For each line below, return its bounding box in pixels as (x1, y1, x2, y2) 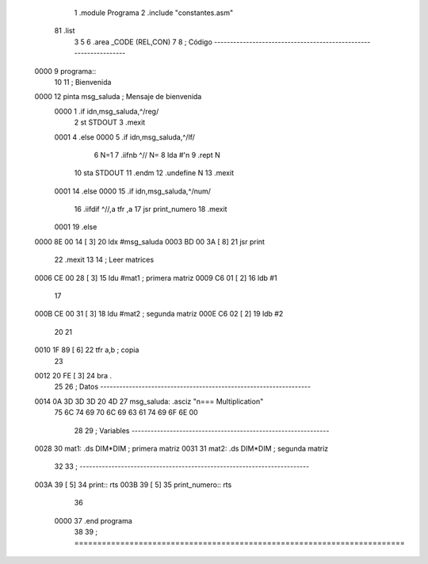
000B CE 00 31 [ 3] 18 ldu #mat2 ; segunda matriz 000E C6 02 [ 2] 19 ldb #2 (34, 309, 284, 319)
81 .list (54, 26, 75, 36)
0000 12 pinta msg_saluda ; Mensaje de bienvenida (34, 92, 202, 102)
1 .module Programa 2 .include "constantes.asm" (74, 8, 234, 17)
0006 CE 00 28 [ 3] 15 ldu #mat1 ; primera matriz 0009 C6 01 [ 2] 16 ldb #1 (34, 273, 277, 282)
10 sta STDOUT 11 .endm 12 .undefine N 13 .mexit (74, 168, 234, 178)
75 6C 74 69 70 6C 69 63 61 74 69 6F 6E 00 (54, 408, 198, 417)
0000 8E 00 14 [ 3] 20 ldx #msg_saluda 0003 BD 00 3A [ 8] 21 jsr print (34, 236, 266, 246)
